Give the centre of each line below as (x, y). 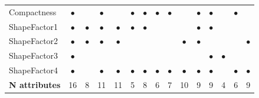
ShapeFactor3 (34, 55)
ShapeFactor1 (34, 26)
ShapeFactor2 (34, 41)
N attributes (35, 84)
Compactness (33, 11)
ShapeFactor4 (34, 70)
